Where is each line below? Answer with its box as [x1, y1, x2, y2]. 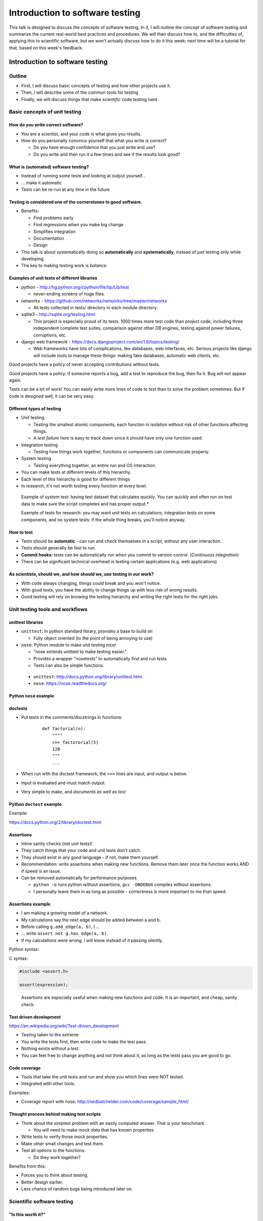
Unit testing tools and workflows [9, 606, 88, 613]
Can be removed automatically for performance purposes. [21, 875, 138, 881]
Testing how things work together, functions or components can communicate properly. [33, 449, 210, 455]
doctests [9, 706, 28, 711]
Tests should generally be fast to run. [21, 545, 96, 551]
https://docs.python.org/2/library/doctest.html [9, 819, 102, 825]
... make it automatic [21, 180, 62, 186]
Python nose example [9, 693, 55, 698]
